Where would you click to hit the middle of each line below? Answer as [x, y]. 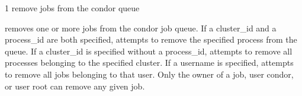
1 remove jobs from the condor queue [72, 8]
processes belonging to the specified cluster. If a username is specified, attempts [149, 63]
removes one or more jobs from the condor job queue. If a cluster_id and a [141, 28]
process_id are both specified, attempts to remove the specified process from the [151, 39]
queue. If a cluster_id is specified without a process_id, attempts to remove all [149, 51]
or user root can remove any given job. [75, 86]
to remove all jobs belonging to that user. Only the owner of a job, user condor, [149, 74]
